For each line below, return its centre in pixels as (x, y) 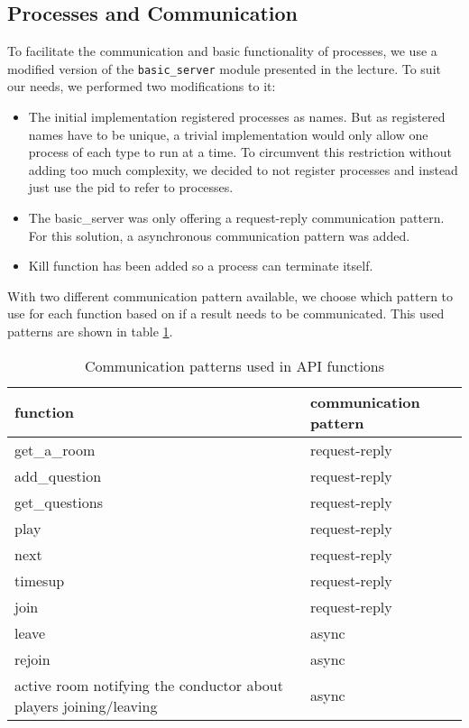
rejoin (32, 659)
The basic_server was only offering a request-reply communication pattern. (236, 218)
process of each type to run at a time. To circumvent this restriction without (240, 152)
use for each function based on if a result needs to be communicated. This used (226, 313)
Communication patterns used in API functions (234, 365)
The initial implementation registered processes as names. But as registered (237, 117)
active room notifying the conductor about (149, 685)
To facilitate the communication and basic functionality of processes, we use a (222, 51)
